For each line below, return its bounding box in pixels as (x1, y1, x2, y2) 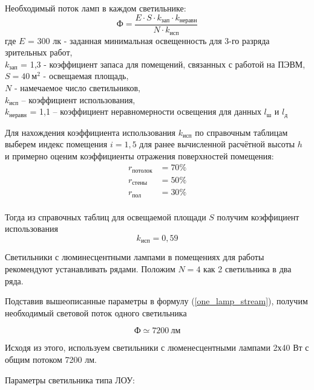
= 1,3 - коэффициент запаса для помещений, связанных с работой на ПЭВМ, (21, 57, 306, 70)
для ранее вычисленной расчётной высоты (139, 138, 295, 150)
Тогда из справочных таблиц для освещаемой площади (5, 210, 206, 223)
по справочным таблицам (195, 126, 288, 138)
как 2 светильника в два (203, 263, 292, 275)
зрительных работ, (5, 46, 73, 59)
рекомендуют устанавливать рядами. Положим (5, 263, 175, 275)
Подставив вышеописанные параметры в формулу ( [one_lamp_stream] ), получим (5, 295, 308, 307)
